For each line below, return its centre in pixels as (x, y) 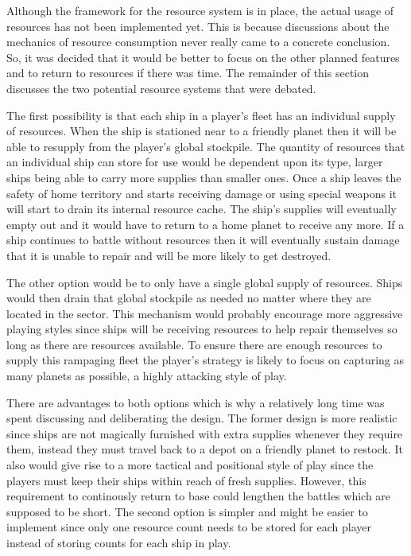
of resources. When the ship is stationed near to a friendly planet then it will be (202, 131)
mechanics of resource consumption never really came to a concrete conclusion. (198, 42)
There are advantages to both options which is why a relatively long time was (196, 402)
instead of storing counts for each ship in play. (119, 542)
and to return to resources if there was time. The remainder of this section (188, 73)
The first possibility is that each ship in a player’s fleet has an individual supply (201, 115)
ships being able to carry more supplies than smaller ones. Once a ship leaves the (204, 177)
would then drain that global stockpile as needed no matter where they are (189, 298)
